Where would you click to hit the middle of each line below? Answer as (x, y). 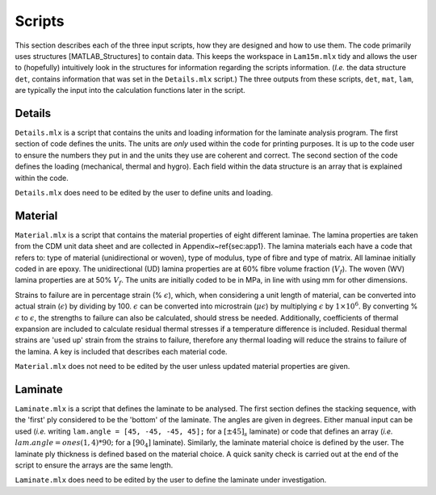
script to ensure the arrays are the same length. (94, 465)
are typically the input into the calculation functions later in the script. (130, 90)
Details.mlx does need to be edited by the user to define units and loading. (144, 192)
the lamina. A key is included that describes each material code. (121, 351)
